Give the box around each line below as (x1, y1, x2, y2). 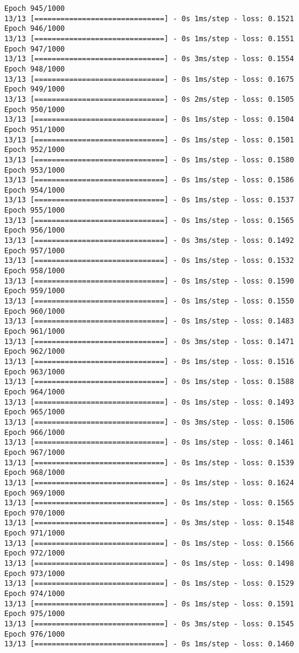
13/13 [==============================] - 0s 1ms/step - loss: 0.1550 (4, 297, 294, 306)
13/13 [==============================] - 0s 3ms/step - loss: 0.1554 (4, 55, 294, 64)
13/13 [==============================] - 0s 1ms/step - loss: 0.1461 (4, 438, 294, 447)
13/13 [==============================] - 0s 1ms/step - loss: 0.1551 (4, 34, 294, 43)
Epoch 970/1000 (4, 508, 65, 517)
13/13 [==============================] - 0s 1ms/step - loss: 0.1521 (4, 14, 294, 23)
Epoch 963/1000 (4, 367, 65, 376)
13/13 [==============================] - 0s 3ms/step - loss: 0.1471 (4, 337, 294, 346)
